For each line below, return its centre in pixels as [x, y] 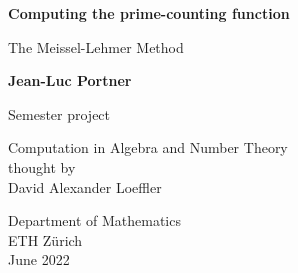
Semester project [59, 113]
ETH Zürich [45, 239]
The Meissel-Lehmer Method [96, 46]
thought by [42, 166]
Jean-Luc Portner [70, 80]
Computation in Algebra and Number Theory [148, 147]
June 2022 [39, 259]
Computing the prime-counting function [149, 13]
